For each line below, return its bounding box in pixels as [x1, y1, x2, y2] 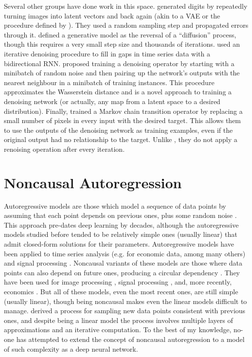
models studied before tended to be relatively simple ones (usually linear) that [4, 229, 237, 239]
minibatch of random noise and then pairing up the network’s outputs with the [4, 68, 240, 78]
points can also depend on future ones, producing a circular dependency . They [4, 267, 240, 277]
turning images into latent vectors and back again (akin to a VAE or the [4, 10, 220, 20]
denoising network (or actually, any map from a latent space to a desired [4, 96, 220, 106]
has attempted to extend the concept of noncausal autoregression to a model [16, 334, 245, 344]
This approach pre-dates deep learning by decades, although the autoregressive [4, 219, 239, 230]
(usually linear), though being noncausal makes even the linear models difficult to [4, 296, 247, 306]
